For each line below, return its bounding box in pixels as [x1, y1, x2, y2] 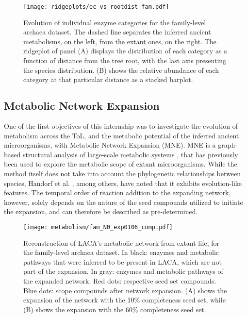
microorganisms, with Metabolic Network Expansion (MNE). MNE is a [4, 140, 216, 150]
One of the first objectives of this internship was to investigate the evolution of [4, 121, 238, 131]
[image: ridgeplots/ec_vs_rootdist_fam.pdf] [23, 3, 169, 10]
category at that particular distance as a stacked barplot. [23, 74, 193, 84]
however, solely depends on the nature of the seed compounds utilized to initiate [4, 197, 243, 207]
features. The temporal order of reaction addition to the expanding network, [4, 187, 231, 198]
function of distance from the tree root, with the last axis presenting [23, 55, 227, 66]
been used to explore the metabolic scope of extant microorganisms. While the [4, 159, 237, 169]
